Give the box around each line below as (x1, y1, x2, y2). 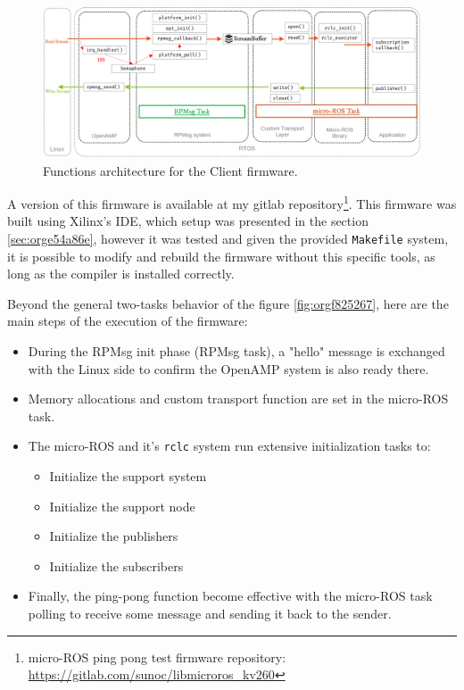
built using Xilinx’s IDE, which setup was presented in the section (7, 212, 369, 230)
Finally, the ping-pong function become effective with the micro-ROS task (28, 586, 433, 605)
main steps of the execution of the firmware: (7, 312, 248, 330)
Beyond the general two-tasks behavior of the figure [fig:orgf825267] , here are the (7, 294, 449, 312)
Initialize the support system (49, 467, 207, 486)
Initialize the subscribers (49, 556, 184, 575)
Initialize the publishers (49, 527, 178, 545)
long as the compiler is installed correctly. (7, 264, 235, 283)
